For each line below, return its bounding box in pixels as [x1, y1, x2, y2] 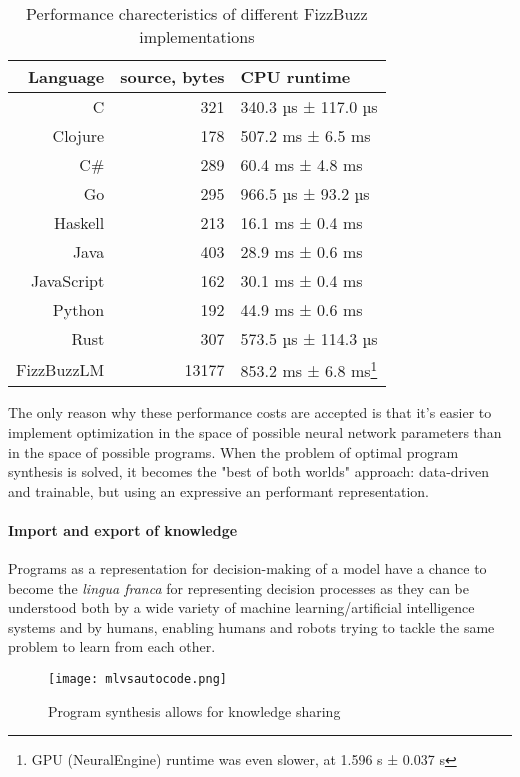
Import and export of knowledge [8, 519, 238, 540]
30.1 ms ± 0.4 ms [240, 269, 363, 292]
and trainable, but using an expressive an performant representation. [8, 480, 429, 501]
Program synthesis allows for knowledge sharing [48, 700, 341, 721]
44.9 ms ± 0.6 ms [240, 298, 363, 321]
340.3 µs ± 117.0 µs [240, 95, 378, 118]
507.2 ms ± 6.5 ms [240, 124, 371, 147]
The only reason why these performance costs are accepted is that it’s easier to [8, 402, 492, 423]
